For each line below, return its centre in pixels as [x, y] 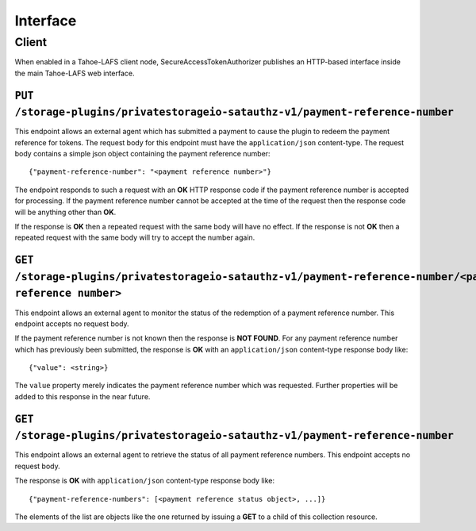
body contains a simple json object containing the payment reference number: [142, 154]
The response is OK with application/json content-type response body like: [145, 481]
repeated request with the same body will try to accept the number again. [135, 237]
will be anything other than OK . [65, 212]
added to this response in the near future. [83, 396]
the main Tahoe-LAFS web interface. [75, 73]
